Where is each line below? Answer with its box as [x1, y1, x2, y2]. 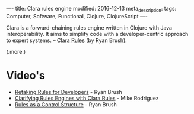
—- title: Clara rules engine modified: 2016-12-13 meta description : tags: [6, 5, 177, 14]
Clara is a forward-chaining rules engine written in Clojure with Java [6, 24, 173, 31]
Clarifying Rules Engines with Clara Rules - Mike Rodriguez [14, 95, 159, 102]
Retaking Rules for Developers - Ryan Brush [14, 88, 123, 95]
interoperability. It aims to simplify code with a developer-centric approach [6, 30, 189, 37]
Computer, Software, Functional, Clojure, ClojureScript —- [6, 12, 148, 19]
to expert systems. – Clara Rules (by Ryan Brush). [6, 37, 128, 44]
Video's [6, 69, 46, 82]
